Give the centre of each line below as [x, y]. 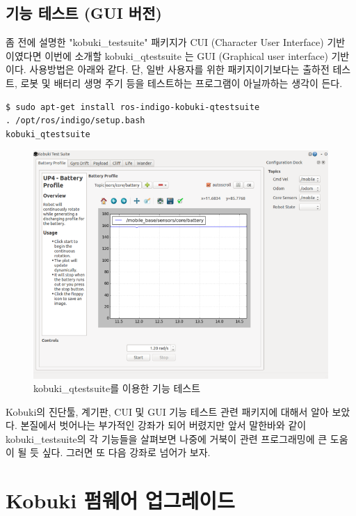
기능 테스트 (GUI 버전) [84, 13]
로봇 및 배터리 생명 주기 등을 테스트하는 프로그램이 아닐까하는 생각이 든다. [181, 83]
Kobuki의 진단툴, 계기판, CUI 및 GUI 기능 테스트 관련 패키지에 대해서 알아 [167, 411]
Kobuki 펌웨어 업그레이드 [120, 500]
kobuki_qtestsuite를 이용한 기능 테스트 [117, 388]
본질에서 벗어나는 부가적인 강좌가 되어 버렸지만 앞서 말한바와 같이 [163, 425]
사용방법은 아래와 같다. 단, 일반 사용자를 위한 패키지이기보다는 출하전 [179, 69]
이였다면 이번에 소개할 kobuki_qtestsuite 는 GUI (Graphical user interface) [167, 55]
